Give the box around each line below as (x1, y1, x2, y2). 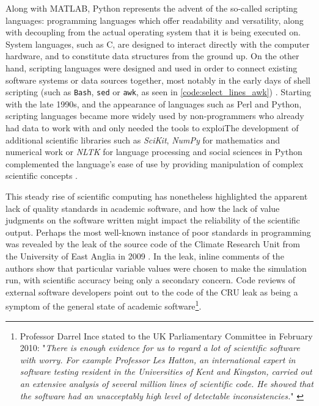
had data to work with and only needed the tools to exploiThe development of (5, 121, 299, 134)
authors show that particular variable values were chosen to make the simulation (5, 261, 307, 274)
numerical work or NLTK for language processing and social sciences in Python (5, 145, 302, 158)
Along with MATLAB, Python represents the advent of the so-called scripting (5, 2, 298, 14)
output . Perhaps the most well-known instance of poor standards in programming (5, 225, 311, 238)
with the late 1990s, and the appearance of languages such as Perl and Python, (5, 97, 302, 110)
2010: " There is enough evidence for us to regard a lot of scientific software (20, 341, 300, 354)
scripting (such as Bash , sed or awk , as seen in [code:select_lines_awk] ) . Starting (5, 85, 312, 98)
